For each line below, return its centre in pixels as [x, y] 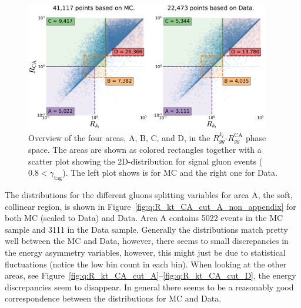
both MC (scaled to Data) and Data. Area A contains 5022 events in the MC [144, 218]
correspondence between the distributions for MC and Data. [113, 298]
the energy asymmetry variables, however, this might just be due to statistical [145, 252]
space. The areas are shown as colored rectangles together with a [145, 150]
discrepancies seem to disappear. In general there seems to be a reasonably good [149, 287]
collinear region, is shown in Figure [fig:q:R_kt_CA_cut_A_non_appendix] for [150, 206]
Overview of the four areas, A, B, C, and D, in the [119, 137]
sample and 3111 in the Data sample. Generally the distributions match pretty [146, 229]
